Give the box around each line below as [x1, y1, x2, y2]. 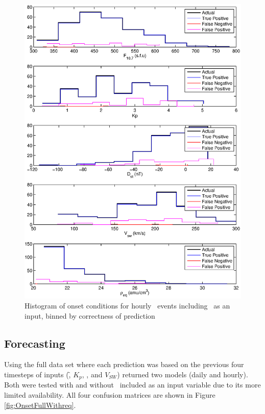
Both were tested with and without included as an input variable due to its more [4, 379, 261, 390]
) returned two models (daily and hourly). [117, 369, 248, 379]
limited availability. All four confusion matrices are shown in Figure [4, 389, 215, 400]
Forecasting [4, 335, 65, 351]
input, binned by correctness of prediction [25, 310, 155, 321]
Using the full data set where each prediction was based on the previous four [4, 359, 244, 370]
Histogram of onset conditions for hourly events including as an [25, 300, 230, 310]
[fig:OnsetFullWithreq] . [4, 399, 76, 410]
